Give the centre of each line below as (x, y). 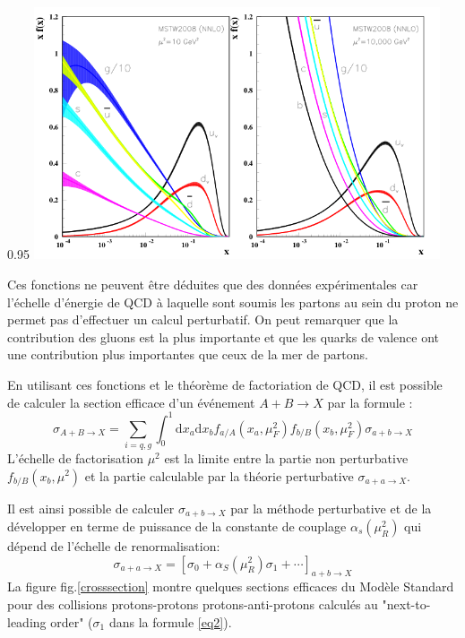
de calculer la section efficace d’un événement (131, 402)
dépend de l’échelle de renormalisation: (114, 545)
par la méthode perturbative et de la (331, 508)
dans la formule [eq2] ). (170, 621)
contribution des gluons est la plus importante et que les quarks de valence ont (224, 336)
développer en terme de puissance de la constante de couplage (177, 526)
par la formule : (370, 402)
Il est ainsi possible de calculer (91, 508)
